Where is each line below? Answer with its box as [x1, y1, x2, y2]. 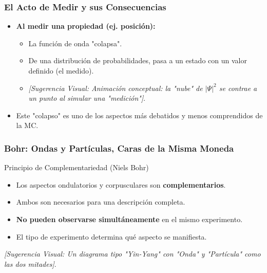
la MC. [16, 120, 39, 131]
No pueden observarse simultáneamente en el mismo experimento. [16, 213, 243, 224]
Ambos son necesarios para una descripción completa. [16, 196, 185, 207]
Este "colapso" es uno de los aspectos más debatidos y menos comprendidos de [16, 110, 263, 120]
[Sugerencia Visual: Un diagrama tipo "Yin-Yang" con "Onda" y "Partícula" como [4, 248, 261, 259]
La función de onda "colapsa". [28, 38, 122, 48]
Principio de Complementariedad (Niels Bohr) [4, 162, 149, 173]
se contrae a [219, 82, 257, 93]
